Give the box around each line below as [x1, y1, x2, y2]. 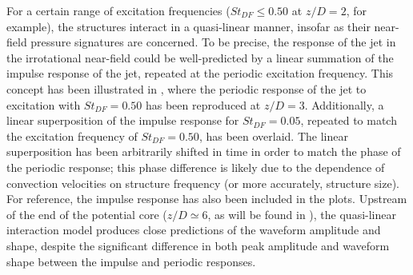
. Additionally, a [304, 96, 384, 113]
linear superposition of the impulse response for [6, 112, 239, 129]
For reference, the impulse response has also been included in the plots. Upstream [6, 190, 407, 207]
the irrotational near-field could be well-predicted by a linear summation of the [6, 49, 394, 66]
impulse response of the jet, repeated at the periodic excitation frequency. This [6, 65, 394, 82]
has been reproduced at [145, 96, 261, 113]
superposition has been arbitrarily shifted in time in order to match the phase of [6, 143, 401, 160]
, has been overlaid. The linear [198, 127, 348, 144]
